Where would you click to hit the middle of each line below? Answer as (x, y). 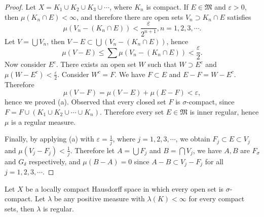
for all (214, 161)
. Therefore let (92, 150)
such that (162, 64)
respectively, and (55, 161)
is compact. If (167, 7)
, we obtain (193, 139)
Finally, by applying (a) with (49, 139)
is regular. (58, 209)
